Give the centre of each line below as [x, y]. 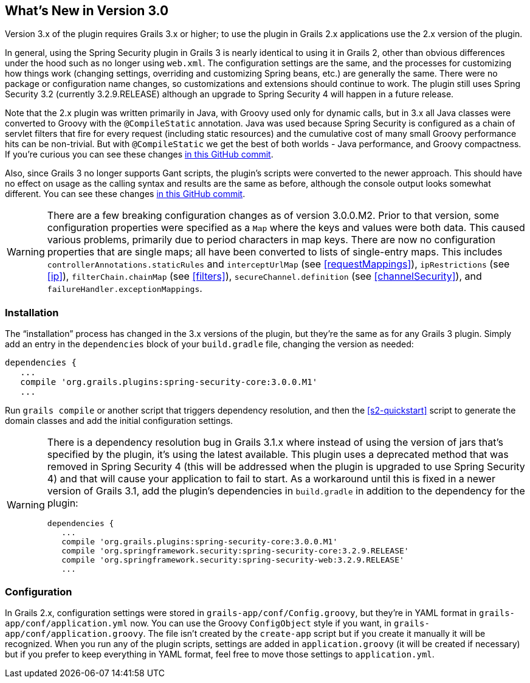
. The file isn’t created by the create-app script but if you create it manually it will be [314, 633]
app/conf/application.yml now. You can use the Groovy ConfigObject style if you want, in [198, 623]
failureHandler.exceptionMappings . [125, 289]
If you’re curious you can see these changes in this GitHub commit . [139, 154]
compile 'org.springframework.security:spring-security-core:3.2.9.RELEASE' [235, 551]
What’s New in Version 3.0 [87, 11]
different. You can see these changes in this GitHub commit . [125, 194]
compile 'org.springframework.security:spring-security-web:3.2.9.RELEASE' [233, 560]
